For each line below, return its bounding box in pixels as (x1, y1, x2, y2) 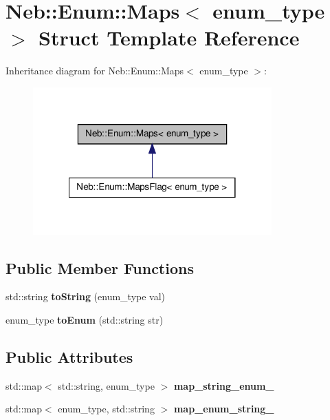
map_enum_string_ (173, 401, 274, 416)
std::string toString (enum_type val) (5, 289, 166, 304)
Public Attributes (5, 346, 133, 367)
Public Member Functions (5, 257, 194, 278)
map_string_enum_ (173, 378, 274, 392)
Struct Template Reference (38, 23, 300, 52)
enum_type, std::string (58, 401, 155, 416)
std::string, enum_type (58, 378, 155, 392)
